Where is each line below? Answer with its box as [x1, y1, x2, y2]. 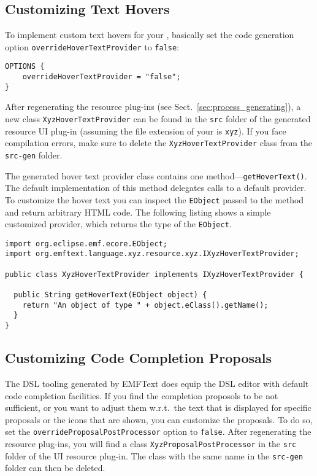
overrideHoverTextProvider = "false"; [22, 72, 181, 82]
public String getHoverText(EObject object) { [13, 291, 207, 300]
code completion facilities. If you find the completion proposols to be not [5, 389, 278, 402]
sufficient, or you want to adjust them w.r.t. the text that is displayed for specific [5, 401, 311, 414]
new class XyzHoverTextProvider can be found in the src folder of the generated [5, 112, 311, 125]
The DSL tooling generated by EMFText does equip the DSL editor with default [5, 377, 309, 389]
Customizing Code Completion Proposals [5, 348, 272, 367]
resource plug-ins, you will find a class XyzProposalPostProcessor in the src [5, 437, 297, 450]
